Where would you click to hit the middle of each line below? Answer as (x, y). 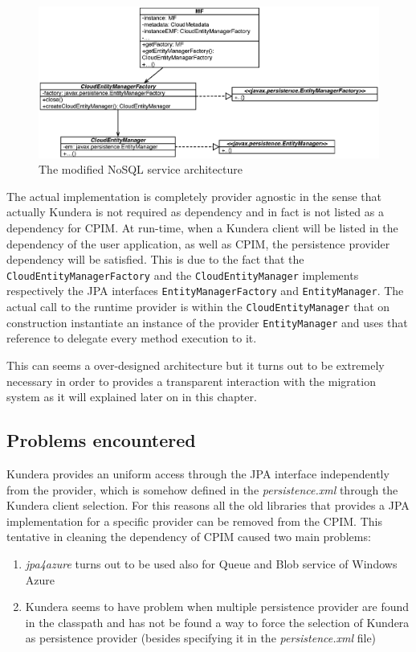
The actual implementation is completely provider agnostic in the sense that (194, 196)
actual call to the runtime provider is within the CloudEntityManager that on (198, 307)
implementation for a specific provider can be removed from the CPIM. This (194, 521)
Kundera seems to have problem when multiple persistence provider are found (217, 607)
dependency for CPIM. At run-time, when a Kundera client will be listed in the (202, 227)
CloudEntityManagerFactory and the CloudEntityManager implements (183, 275)
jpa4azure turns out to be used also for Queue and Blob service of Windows (211, 563)
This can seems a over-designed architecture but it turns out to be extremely (196, 365)
